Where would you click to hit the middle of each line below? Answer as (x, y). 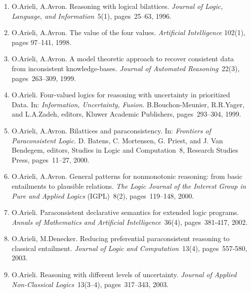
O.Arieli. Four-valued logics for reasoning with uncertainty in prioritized (121, 95)
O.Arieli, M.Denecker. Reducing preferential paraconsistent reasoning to (121, 238)
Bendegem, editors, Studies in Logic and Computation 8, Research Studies (125, 150)
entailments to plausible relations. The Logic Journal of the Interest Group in (129, 186)
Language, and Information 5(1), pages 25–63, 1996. (92, 16)
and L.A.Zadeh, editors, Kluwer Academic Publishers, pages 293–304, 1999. (126, 114)
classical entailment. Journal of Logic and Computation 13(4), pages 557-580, (129, 248)
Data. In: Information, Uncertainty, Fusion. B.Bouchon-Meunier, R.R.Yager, (128, 104)
